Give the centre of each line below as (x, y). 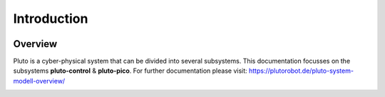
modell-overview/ (39, 81)
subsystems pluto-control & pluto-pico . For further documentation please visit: (130, 71)
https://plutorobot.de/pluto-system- (301, 71)
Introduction (51, 19)
